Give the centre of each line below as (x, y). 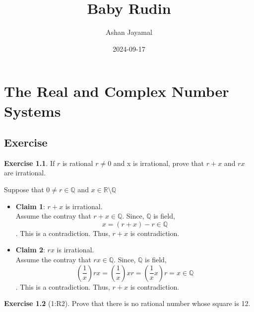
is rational (78, 163)
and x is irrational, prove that (159, 163)
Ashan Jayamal (129, 32)
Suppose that (24, 190)
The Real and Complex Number (117, 91)
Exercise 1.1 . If (30, 163)
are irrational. (25, 173)
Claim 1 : (30, 206)
